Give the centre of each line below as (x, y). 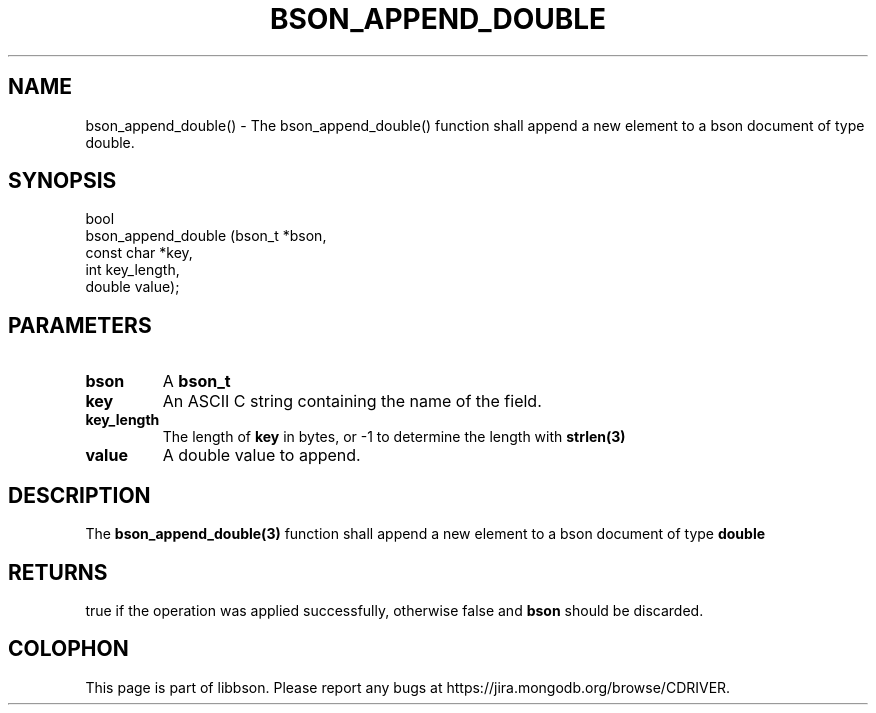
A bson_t (196, 381)
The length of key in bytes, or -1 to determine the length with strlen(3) (394, 437)
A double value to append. (261, 455)
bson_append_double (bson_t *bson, (206, 236)
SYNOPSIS (62, 181)
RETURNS (58, 572)
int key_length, (132, 270)
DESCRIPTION (79, 495)
